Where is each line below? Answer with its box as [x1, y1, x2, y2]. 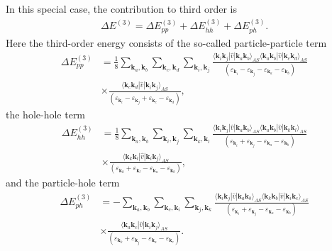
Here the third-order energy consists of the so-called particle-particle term [6, 35, 327, 50]
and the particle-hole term [6, 175, 120, 190]
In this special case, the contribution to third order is [6, 1, 237, 16]
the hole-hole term [6, 106, 86, 121]
